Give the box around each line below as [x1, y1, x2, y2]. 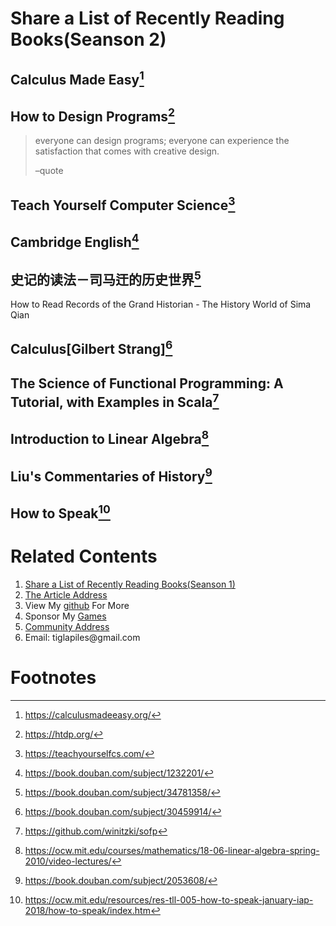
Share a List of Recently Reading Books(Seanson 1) [24, 578, 236, 590]
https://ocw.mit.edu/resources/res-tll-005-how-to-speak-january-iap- [24, 893, 314, 906]
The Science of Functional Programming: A [10, 375, 284, 392]
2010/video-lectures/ [24, 855, 112, 867]
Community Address [24, 620, 110, 632]
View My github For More [24, 599, 130, 611]
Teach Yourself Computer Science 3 [10, 193, 236, 214]
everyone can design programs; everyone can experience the [34, 135, 290, 147]
